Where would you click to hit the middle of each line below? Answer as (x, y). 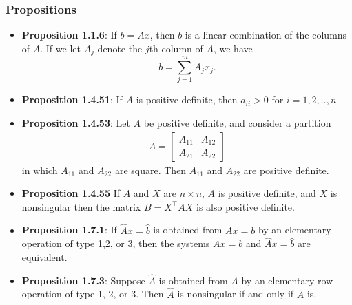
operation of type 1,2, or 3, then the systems (116, 243)
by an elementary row (287, 280)
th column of (176, 48)
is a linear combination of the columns (266, 35)
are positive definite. (286, 170)
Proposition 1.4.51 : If (72, 99)
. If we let (60, 48)
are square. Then (151, 170)
